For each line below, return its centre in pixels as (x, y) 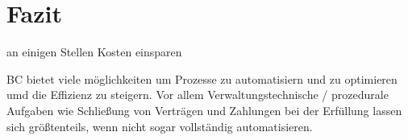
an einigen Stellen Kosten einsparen (94, 52)
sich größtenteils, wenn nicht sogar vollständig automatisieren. (160, 126)
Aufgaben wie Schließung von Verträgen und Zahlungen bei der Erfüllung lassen (204, 110)
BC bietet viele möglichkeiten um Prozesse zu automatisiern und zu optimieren (202, 78)
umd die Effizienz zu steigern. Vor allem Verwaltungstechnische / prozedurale (198, 95)
